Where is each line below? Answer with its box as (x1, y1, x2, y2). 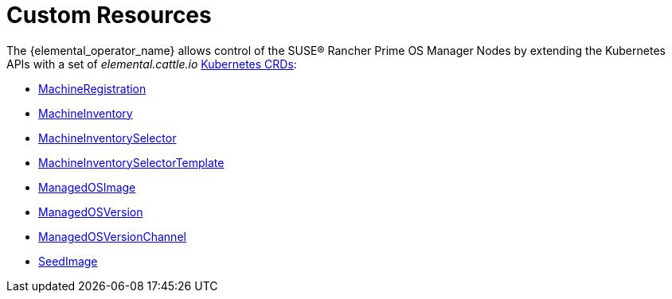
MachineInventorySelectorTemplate (38, 155, 225, 169)
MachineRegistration (38, 81, 147, 95)
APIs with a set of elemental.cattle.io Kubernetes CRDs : (6, 56, 297, 71)
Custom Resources (6, 2, 212, 29)
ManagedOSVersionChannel (38, 229, 186, 243)
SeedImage (38, 254, 98, 268)
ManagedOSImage (38, 180, 136, 194)
